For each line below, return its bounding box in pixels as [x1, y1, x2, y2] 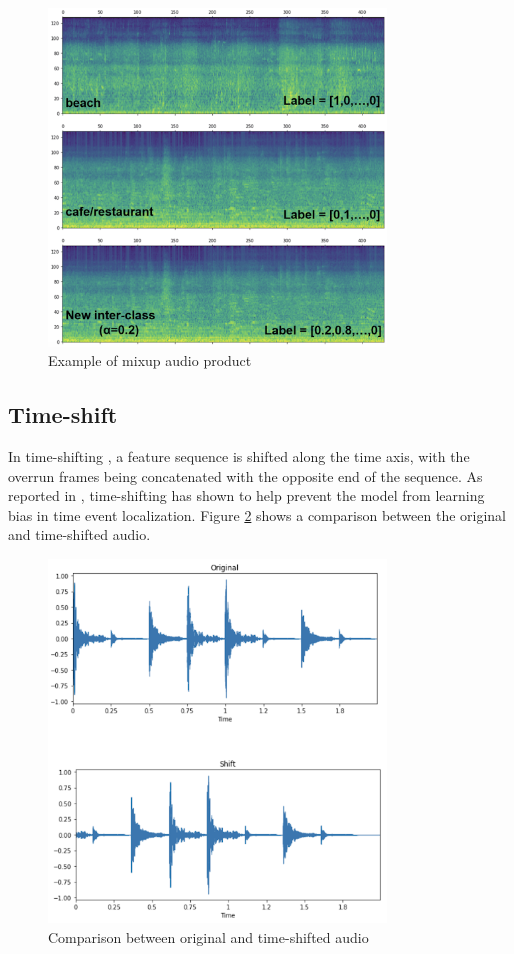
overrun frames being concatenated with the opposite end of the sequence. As [8, 465, 483, 486]
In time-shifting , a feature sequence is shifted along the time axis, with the [8, 445, 470, 466]
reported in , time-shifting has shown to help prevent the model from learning [8, 485, 485, 506]
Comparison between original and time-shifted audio [48, 926, 369, 947]
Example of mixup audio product [48, 350, 252, 371]
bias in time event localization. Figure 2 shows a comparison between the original [8, 504, 506, 525]
